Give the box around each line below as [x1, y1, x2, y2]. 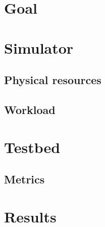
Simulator [4, 37, 74, 58]
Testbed [4, 136, 61, 157]
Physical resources [4, 72, 101, 88]
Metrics [4, 171, 45, 187]
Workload [4, 101, 56, 117]
